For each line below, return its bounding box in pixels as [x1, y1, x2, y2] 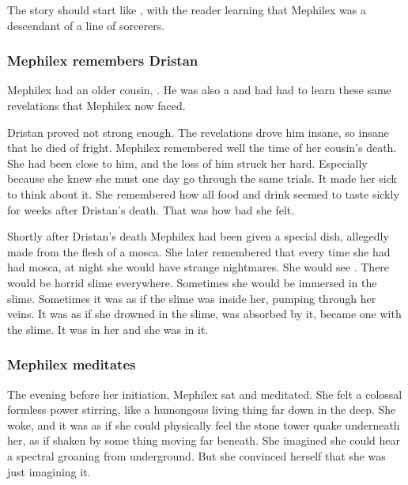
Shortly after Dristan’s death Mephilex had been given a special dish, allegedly [7, 228, 389, 244]
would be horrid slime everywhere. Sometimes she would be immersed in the [7, 274, 377, 290]
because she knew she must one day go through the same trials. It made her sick [7, 170, 397, 187]
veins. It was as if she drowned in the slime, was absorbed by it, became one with [7, 305, 402, 322]
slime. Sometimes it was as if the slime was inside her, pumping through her [7, 290, 376, 306]
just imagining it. [7, 463, 91, 479]
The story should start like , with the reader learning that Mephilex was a [7, 2, 366, 17]
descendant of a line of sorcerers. [7, 17, 165, 33]
